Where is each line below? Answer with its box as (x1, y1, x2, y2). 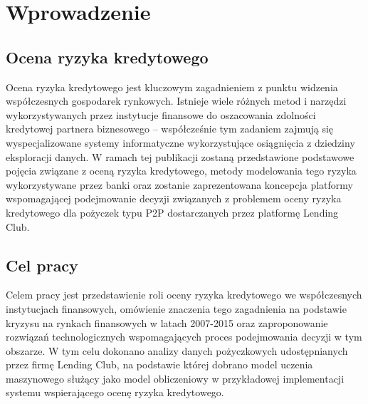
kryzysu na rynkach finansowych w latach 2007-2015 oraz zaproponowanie (6, 315, 328, 330)
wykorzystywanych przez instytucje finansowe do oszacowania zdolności (6, 107, 316, 122)
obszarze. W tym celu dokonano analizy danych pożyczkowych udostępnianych (6, 343, 348, 358)
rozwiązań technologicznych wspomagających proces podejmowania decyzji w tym (6, 329, 362, 344)
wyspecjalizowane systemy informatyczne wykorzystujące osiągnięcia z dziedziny (6, 135, 355, 150)
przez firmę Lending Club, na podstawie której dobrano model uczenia (6, 357, 313, 372)
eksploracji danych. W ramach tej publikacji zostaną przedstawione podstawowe (6, 149, 354, 164)
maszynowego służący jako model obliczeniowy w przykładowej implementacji (6, 371, 345, 385)
